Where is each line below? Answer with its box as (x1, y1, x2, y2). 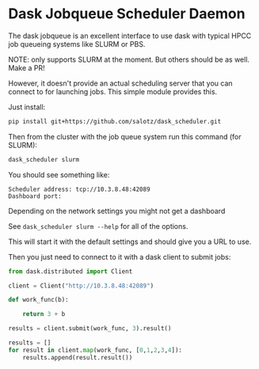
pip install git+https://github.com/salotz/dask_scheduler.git (8, 117, 222, 125)
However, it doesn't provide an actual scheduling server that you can (8, 78, 233, 88)
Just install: (8, 102, 46, 112)
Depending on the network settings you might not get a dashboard (8, 206, 226, 215)
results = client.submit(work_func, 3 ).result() (8, 325, 172, 333)
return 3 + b (22, 310, 66, 318)
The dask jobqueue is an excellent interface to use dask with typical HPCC (8, 31, 252, 40)
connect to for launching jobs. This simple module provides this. (8, 86, 218, 96)
